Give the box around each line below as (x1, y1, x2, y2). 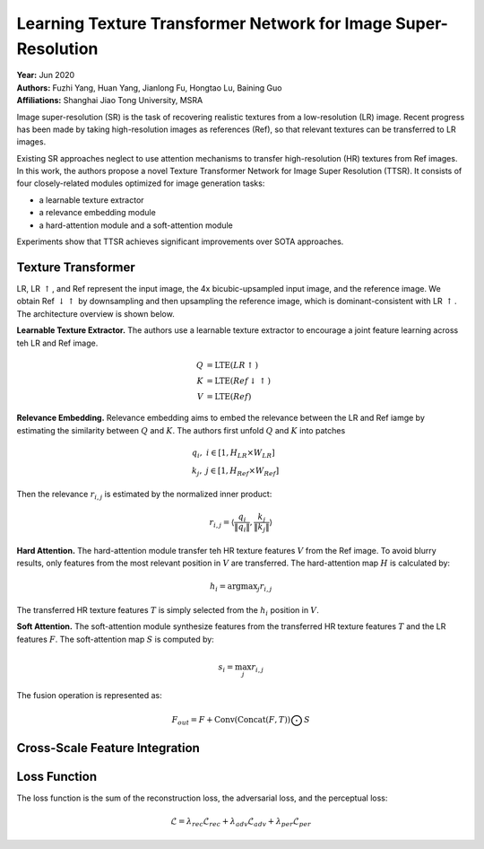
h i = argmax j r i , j (209, 582, 272, 594)
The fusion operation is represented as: (16, 690, 163, 700)
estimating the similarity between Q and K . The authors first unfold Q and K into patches (16, 424, 346, 435)
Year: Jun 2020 (16, 70, 75, 81)
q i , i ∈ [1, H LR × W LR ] (191, 448, 275, 460)
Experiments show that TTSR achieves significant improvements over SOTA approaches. (16, 236, 344, 247)
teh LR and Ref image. (16, 337, 99, 348)
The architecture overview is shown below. (16, 308, 175, 319)
